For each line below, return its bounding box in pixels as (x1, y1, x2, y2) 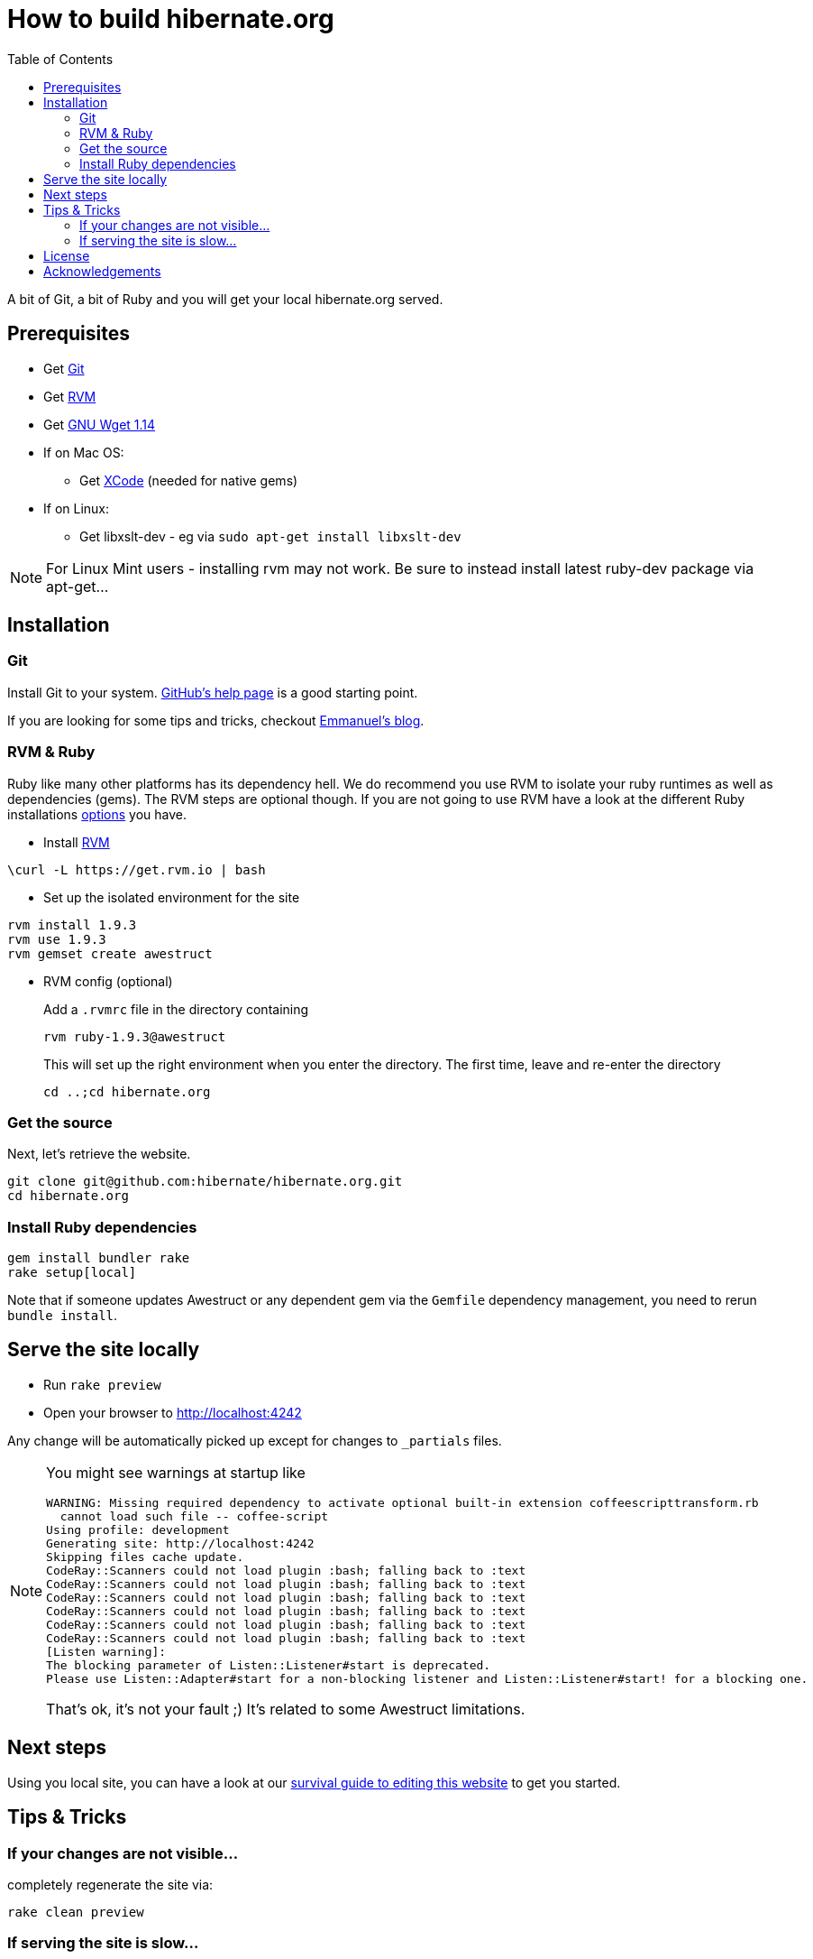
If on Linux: (43, 500, 110, 516)
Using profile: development (46, 1522, 230, 1537)
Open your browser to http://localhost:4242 (43, 1404, 302, 1420)
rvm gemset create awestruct (7, 946, 213, 961)
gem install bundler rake (7, 1251, 190, 1266)
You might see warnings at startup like (46, 1463, 306, 1482)
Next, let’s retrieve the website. (7, 1146, 191, 1162)
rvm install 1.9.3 (7, 917, 137, 932)
